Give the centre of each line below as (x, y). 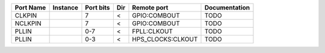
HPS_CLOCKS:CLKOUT (165, 39)
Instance (65, 8)
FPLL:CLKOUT (153, 31)
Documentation (227, 8)
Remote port (150, 8)
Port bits (98, 8)
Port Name (30, 8)
